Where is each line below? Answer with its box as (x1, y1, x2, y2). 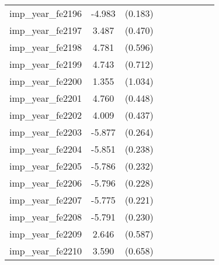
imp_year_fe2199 (9, 57, 82, 71)
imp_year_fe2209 (9, 227, 82, 240)
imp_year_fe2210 (9, 244, 82, 257)
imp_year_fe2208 (9, 210, 82, 223)
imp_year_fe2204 (9, 142, 82, 156)
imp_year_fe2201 (9, 91, 82, 105)
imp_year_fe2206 (9, 176, 82, 190)
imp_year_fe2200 (9, 74, 82, 88)
